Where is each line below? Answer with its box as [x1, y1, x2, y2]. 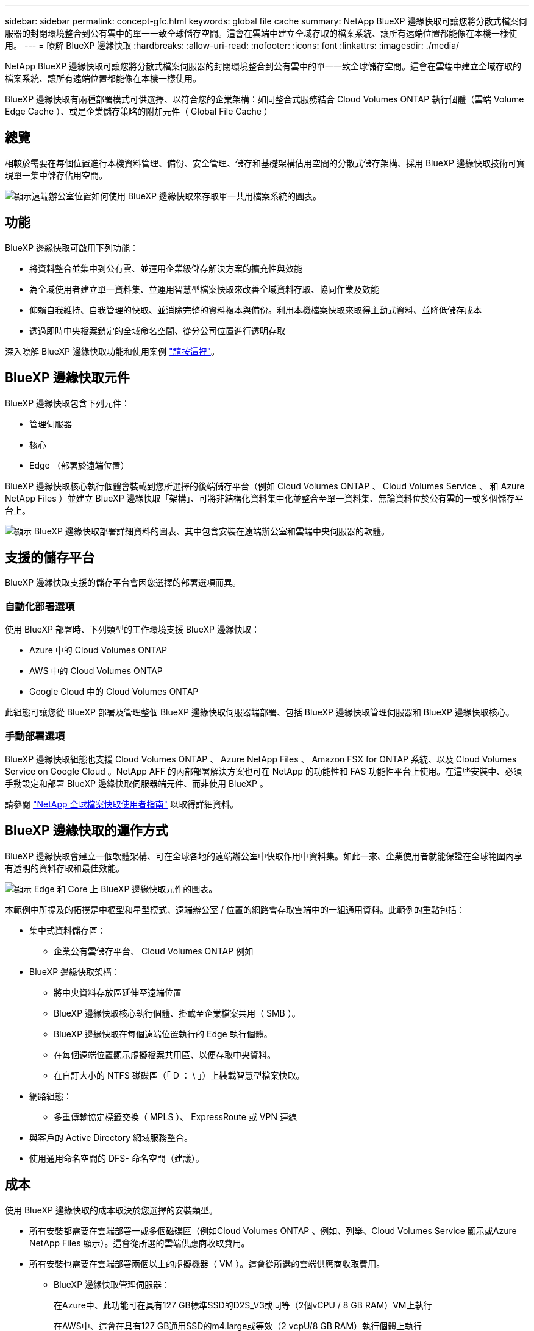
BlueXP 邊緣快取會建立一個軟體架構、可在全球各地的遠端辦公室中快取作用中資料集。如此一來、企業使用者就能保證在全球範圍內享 [5, 850, 523, 861]
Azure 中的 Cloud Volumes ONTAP [29, 645, 168, 656]
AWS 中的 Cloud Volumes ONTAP [29, 666, 163, 676]
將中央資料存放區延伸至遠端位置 [54, 987, 182, 998]
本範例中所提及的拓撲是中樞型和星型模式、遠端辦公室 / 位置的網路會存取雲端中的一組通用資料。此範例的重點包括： [5, 904, 465, 915]
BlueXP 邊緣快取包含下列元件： [5, 397, 130, 408]
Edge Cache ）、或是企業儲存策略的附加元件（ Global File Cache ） [5, 106, 272, 116]
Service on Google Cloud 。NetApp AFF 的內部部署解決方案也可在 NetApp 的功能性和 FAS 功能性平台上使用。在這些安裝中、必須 [5, 765, 522, 776]
